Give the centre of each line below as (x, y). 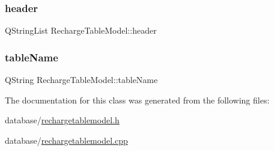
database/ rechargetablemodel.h (62, 120)
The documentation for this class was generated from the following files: (137, 100)
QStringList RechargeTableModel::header (81, 30)
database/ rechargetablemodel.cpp (66, 140)
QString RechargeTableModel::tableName (81, 80)
